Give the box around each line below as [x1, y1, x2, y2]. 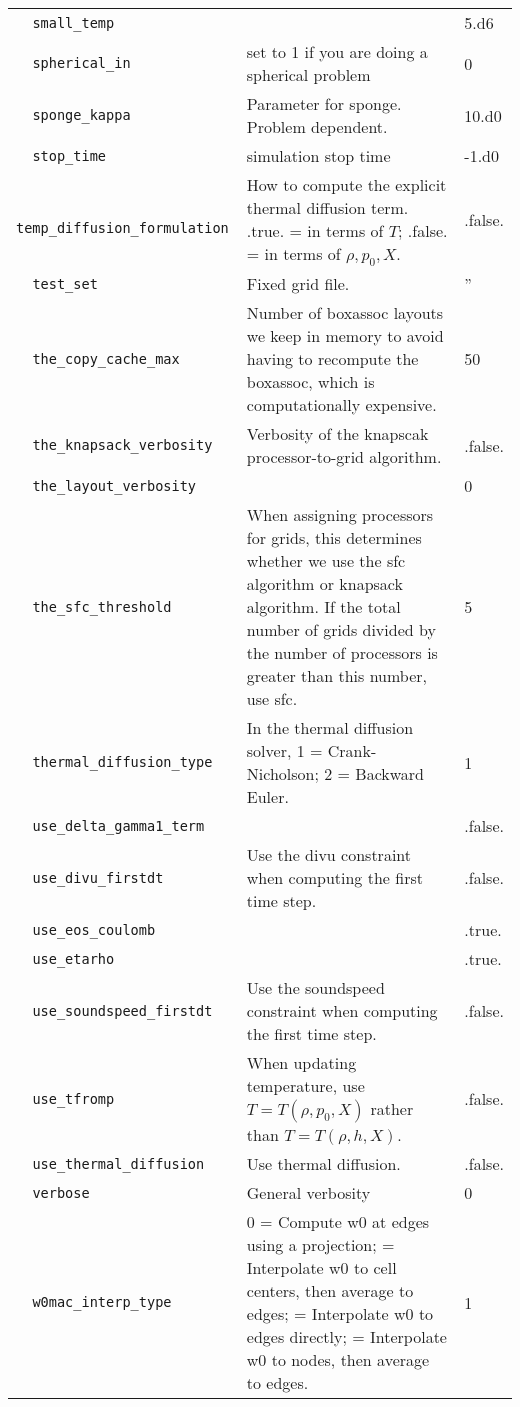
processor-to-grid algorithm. [246, 445, 442, 469]
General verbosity [246, 1181, 371, 1205]
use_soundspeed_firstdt [32, 1002, 213, 1019]
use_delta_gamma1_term [32, 817, 205, 834]
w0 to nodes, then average [246, 1348, 430, 1372]
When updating [246, 1051, 357, 1075]
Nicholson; [246, 762, 319, 786]
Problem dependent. [246, 115, 388, 138]
